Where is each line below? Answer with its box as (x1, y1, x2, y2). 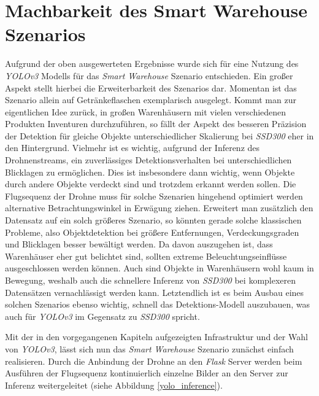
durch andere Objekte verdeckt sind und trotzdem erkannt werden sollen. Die (5, 177, 296, 190)
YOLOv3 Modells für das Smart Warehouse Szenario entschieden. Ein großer (5, 69, 293, 82)
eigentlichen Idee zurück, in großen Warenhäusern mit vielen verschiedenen (5, 105, 286, 118)
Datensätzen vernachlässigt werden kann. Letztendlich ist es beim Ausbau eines (5, 285, 304, 298)
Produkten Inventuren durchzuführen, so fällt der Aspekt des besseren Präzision (5, 117, 307, 130)
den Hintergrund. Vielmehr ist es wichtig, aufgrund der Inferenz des (5, 141, 260, 154)
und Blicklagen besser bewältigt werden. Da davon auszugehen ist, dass (5, 238, 273, 250)
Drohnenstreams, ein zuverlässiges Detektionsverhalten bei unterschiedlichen (5, 153, 292, 166)
